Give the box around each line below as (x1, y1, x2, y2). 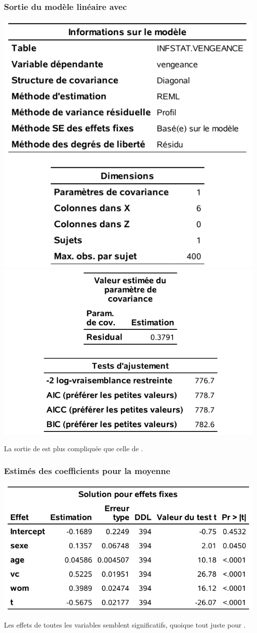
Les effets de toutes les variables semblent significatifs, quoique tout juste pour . (4, 620, 246, 630)
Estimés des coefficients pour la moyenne (4, 464, 171, 476)
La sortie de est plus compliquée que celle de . (4, 443, 143, 454)
